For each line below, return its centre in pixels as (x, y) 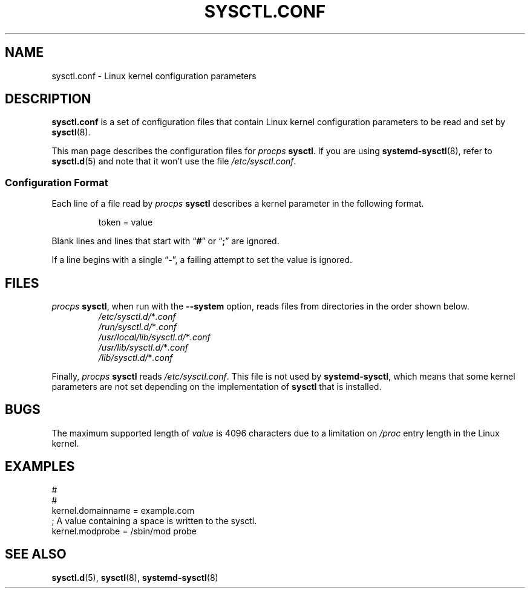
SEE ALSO (36, 554)
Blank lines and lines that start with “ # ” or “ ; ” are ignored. (165, 241)
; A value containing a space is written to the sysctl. (154, 520)
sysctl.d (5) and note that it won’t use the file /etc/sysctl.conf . (174, 161)
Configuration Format (57, 182)
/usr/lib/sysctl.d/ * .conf (143, 348)
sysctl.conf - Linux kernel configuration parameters (154, 76)
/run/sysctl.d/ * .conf (137, 327)
